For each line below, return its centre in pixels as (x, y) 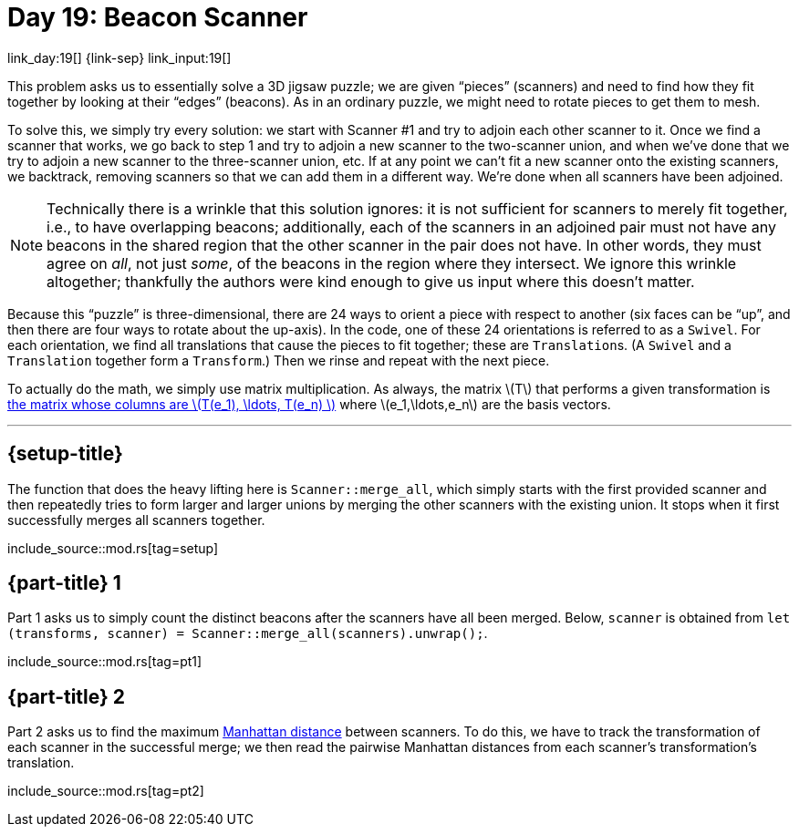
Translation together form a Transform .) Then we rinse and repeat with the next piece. (279, 360)
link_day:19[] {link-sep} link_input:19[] (119, 57)
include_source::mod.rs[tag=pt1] (105, 662)
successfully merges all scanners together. (136, 520)
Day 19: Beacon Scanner (158, 17)
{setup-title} (65, 454)
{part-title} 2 (67, 696)
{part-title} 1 (64, 583)
